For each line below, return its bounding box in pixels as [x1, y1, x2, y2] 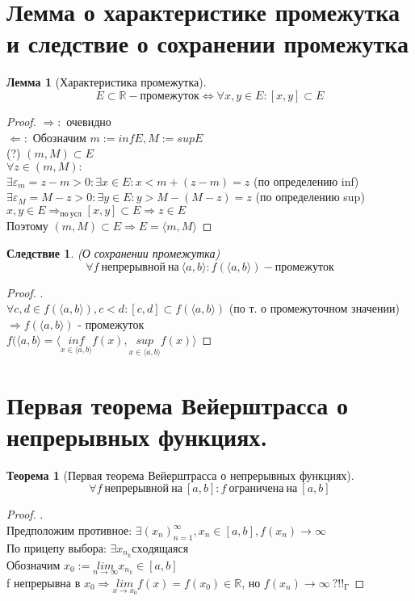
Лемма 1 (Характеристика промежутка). [6, 74, 207, 90]
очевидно [66, 112, 111, 129]
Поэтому [6, 217, 48, 234]
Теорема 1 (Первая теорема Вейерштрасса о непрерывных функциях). [6, 466, 354, 483]
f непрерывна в [6, 574, 81, 590]
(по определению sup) [255, 188, 365, 205]
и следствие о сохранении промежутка [6, 27, 409, 60]
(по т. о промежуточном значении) [228, 300, 400, 317]
